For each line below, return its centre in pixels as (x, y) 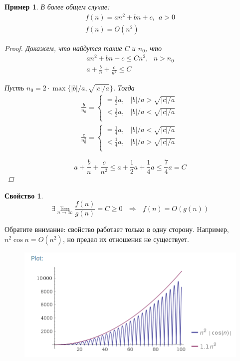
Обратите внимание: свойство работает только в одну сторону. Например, (117, 229)
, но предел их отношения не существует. (126, 239)
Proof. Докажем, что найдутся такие (63, 48)
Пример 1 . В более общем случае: (57, 6)
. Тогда (124, 87)
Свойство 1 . (24, 195)
